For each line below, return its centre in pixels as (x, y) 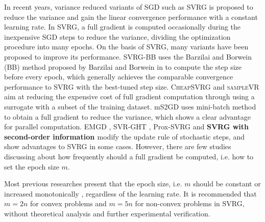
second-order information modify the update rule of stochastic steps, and (125, 136)
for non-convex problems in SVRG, (190, 203)
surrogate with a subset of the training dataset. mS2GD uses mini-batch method (130, 106)
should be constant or (227, 184)
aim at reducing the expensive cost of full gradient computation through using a (129, 96)
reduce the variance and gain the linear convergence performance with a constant (131, 17)
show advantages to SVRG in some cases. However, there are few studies (118, 146)
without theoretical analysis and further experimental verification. (107, 213)
